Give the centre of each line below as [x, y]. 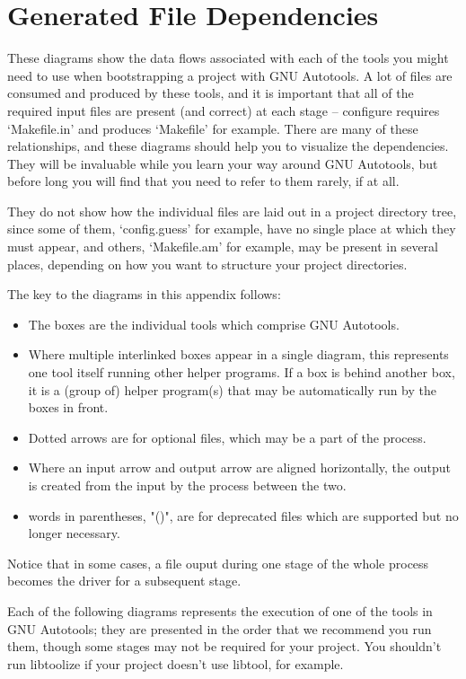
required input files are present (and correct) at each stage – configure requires [224, 110]
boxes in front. [68, 407]
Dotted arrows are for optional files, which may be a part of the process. [227, 437]
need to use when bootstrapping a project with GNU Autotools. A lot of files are [230, 75]
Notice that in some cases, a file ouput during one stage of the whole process [218, 563]
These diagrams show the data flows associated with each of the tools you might [228, 58]
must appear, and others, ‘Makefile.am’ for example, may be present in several [223, 247]
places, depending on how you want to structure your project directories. [207, 264]
